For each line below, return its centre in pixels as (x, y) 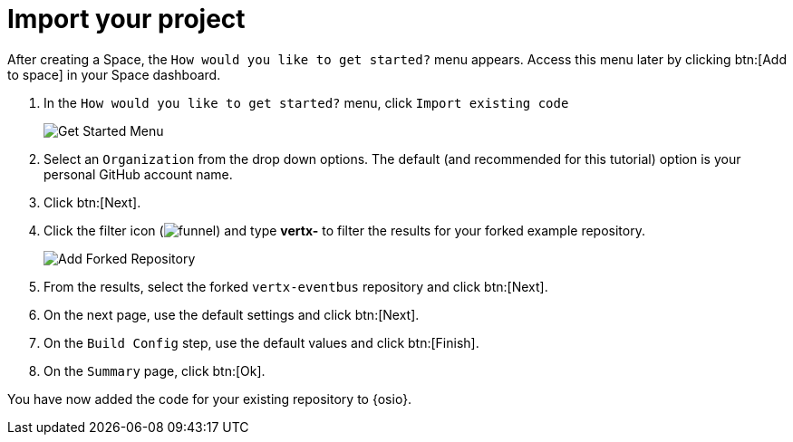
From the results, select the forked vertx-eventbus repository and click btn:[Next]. (296, 286)
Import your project (126, 19)
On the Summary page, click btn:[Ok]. (155, 370)
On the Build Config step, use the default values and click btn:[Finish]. (261, 342)
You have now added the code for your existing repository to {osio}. (210, 399)
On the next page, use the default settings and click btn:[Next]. (232, 314)
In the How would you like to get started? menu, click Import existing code (306, 102)
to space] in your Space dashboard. (114, 74)
